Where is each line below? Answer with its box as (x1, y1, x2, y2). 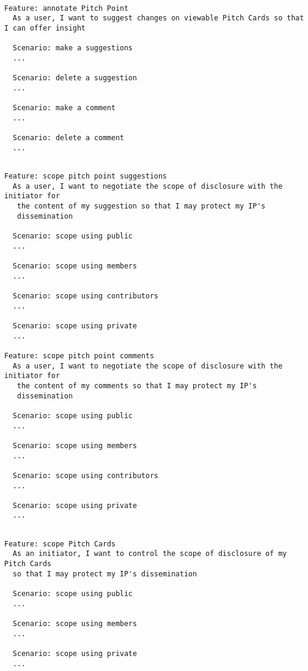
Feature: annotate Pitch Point (4, 4, 129, 13)
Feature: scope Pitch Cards (4, 539, 116, 548)
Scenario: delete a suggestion (13, 74, 137, 83)
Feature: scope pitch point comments (4, 351, 154, 360)
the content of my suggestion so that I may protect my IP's (17, 202, 266, 211)
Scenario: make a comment (13, 104, 116, 113)
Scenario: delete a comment (13, 134, 124, 143)
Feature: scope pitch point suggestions (4, 172, 167, 181)
